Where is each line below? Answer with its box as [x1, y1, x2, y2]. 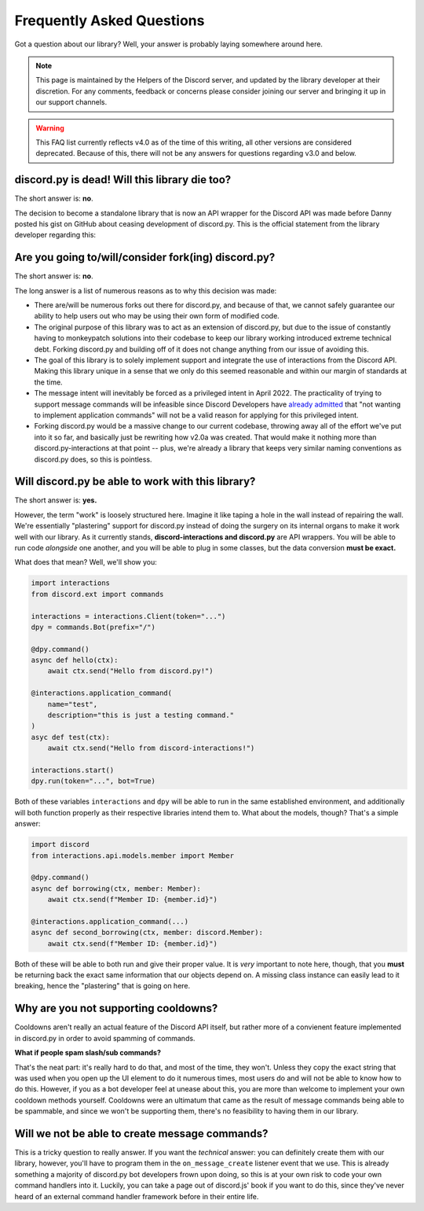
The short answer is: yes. [14, 495, 97, 505]
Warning [35, 123, 64, 133]
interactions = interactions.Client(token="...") [31, 612, 226, 620]
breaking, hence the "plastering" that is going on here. [14, 981, 191, 991]
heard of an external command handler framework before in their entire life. [14, 1191, 259, 1201]
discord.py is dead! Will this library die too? [14, 173, 232, 186]
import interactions [31, 579, 110, 587]
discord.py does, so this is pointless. [34, 455, 152, 464]
